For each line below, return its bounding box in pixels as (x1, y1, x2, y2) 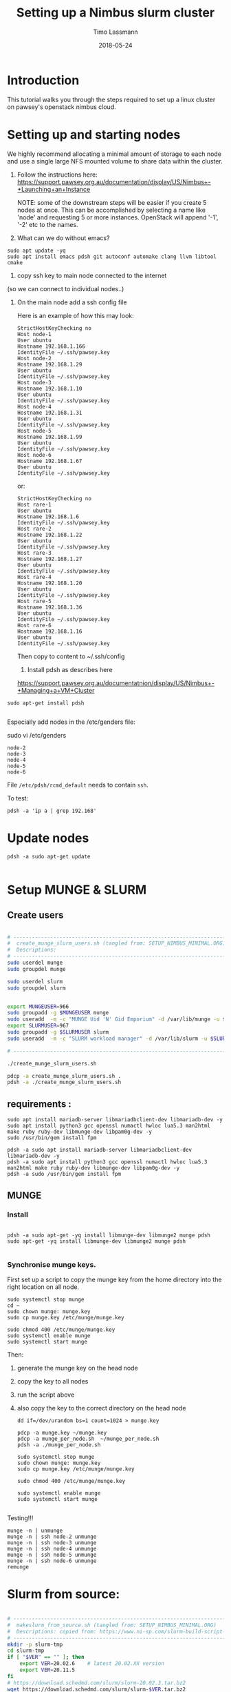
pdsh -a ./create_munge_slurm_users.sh (7, 1079, 122, 1086)
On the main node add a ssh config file (16, 298, 127, 306)
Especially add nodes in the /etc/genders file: (7, 718, 135, 726)
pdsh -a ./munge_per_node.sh (16, 1442, 101, 1448)
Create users (7, 909, 64, 921)
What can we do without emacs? (16, 233, 110, 242)
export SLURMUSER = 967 (7, 1023, 69, 1030)
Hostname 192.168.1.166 (16, 343, 86, 350)
